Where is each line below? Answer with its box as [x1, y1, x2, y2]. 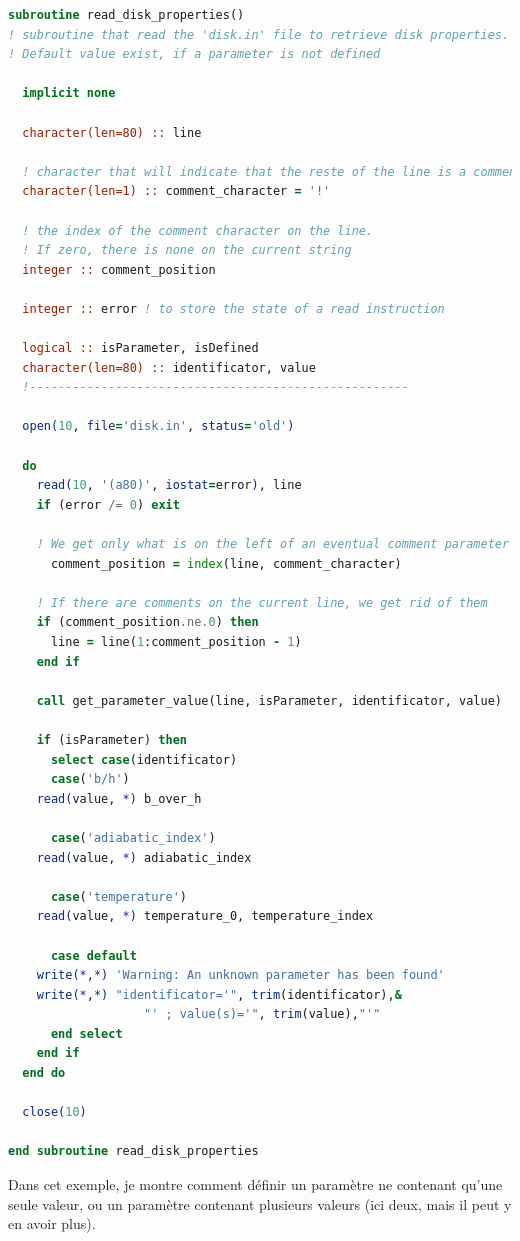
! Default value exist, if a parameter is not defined [8, 47, 381, 62]
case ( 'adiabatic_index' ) [50, 830, 216, 845]
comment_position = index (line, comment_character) [50, 556, 402, 571]
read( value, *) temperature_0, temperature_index [36, 909, 374, 924]
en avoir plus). [8, 1213, 96, 1234]
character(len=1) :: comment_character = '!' [22, 184, 331, 199]
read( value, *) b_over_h [36, 791, 202, 806]
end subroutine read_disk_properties [8, 1144, 259, 1159]
